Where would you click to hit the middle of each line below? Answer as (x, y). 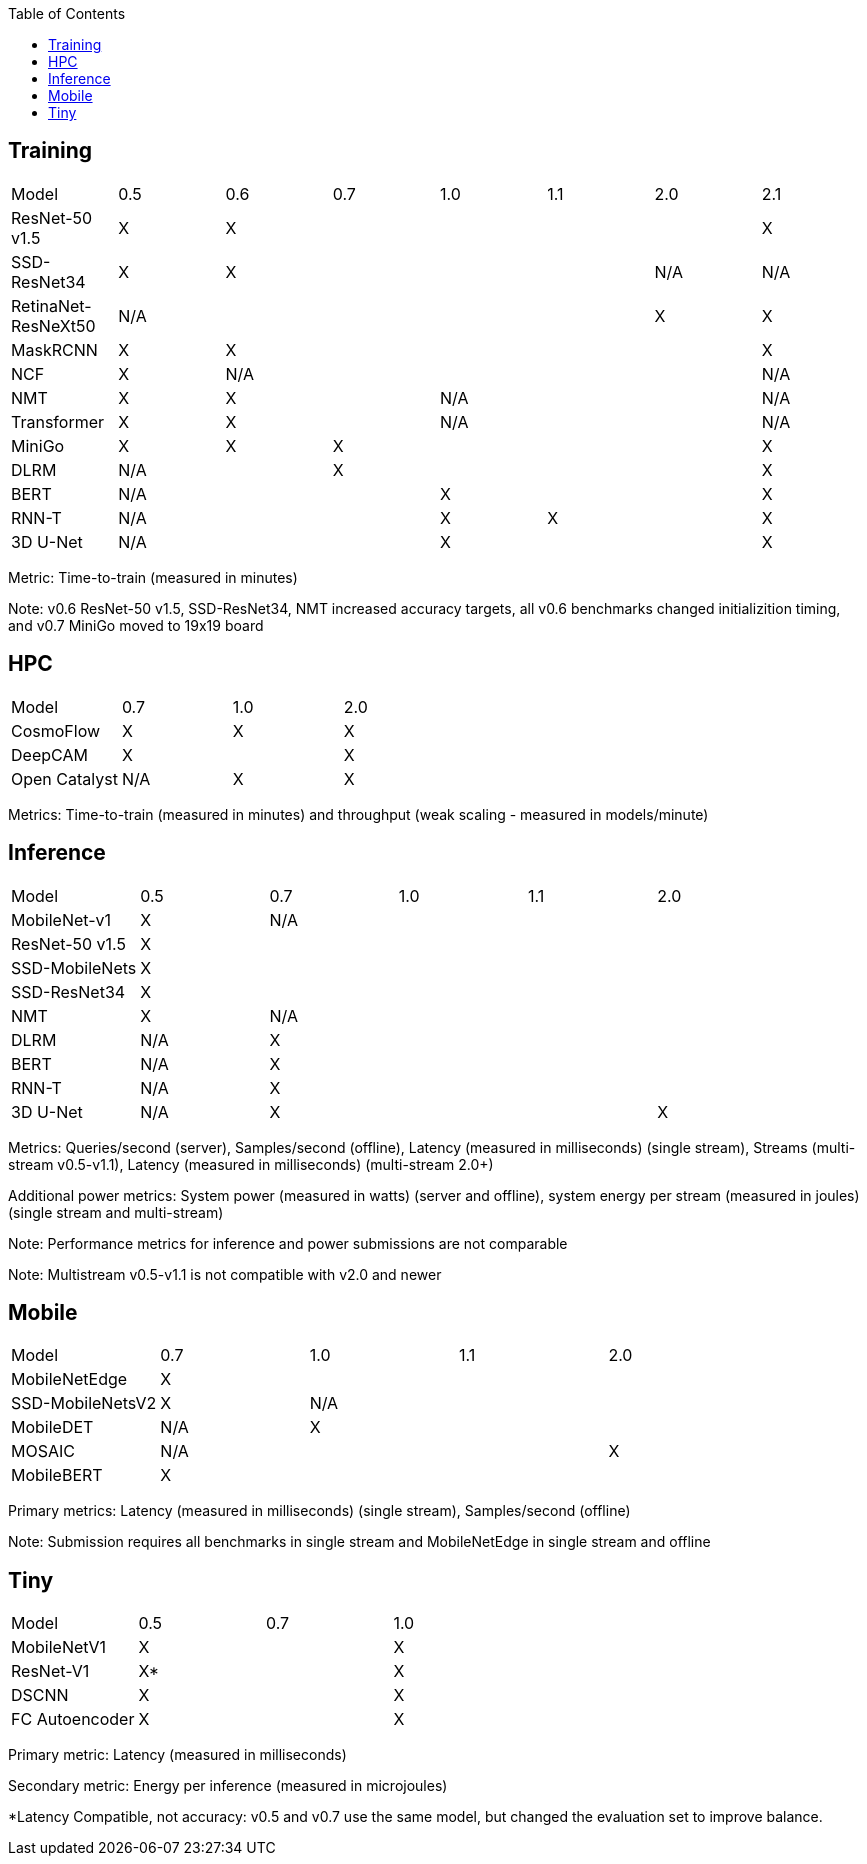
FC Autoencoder (73, 1719)
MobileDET (52, 1427)
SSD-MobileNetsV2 (84, 1403)
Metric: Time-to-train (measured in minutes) (153, 577)
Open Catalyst (64, 778)
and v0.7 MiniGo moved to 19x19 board (136, 625)
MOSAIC (43, 1451)
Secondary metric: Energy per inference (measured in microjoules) (228, 1786)
